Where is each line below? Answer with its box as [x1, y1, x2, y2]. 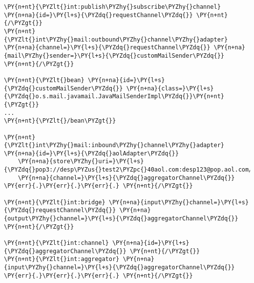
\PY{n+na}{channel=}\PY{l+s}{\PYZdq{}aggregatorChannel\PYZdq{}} [18, 174, 235, 181]
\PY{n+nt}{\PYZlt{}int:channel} [4, 239, 109, 247]
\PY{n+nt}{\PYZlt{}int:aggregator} [4, 256, 120, 263]
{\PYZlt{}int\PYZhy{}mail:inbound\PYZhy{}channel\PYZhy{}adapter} [4, 142, 225, 149]
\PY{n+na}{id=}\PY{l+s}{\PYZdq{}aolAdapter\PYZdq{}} [4, 150, 179, 157]
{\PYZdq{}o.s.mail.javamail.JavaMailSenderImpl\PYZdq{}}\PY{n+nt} [4, 93, 225, 100]
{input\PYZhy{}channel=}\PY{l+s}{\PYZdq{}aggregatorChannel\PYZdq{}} [4, 264, 235, 271]
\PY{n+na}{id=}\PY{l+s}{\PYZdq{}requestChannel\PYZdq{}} [4, 11, 193, 19]
